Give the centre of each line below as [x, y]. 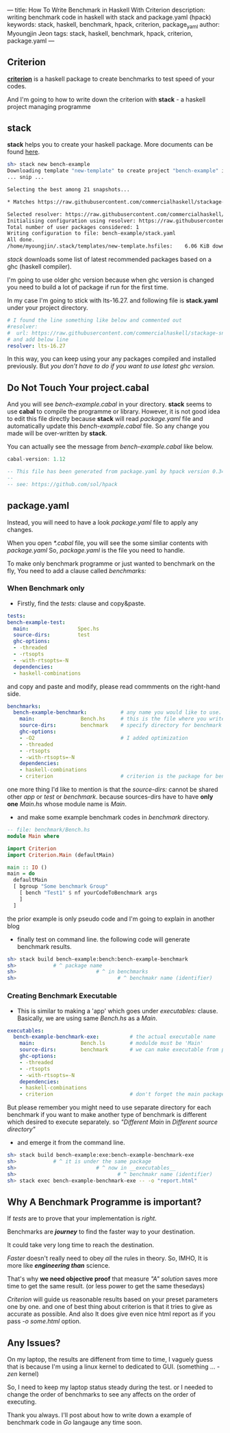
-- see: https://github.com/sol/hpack [62, 484]
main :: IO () [27, 867]
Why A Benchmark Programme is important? [104, 1202]
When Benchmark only [46, 588]
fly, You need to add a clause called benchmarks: [77, 570]
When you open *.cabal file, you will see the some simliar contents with [107, 543]
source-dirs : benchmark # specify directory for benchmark [121, 725]
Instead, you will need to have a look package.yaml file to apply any [103, 522]
